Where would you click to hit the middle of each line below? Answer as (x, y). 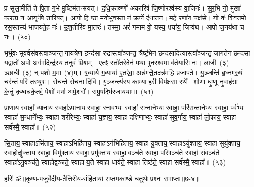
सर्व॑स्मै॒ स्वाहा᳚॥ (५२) (30, 126)
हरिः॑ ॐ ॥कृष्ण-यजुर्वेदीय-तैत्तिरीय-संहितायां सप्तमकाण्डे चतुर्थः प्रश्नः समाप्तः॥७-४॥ (102, 178)
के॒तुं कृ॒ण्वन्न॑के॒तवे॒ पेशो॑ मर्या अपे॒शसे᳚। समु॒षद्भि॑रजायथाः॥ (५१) (79, 91)
